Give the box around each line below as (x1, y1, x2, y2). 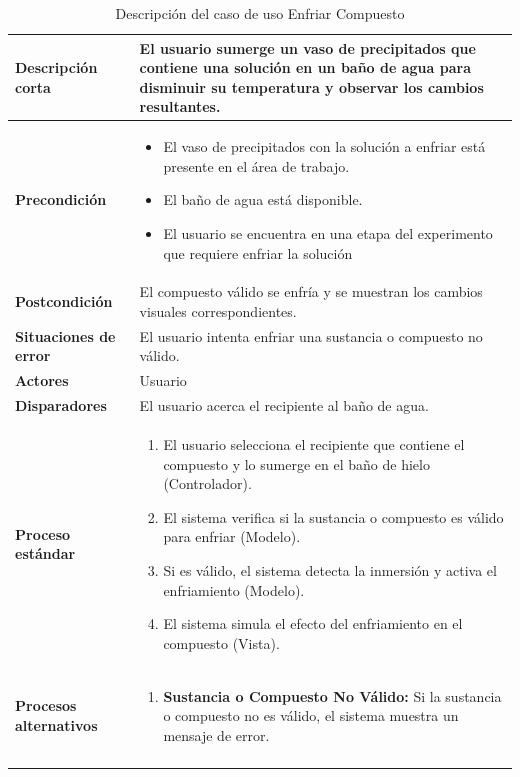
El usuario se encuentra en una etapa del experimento (163, 223, 493, 243)
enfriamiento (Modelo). (163, 579, 305, 600)
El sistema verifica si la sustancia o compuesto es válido (163, 506, 504, 527)
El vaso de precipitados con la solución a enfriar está (163, 136, 486, 157)
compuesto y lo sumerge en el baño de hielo (163, 453, 430, 474)
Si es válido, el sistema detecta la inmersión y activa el (163, 559, 497, 580)
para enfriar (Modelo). (163, 526, 301, 547)
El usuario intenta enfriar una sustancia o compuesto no (139, 325, 483, 346)
